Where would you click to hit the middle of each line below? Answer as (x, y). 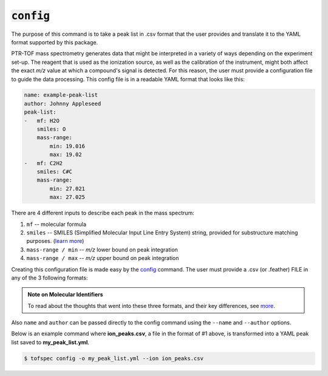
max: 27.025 (67, 197)
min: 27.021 (67, 189)
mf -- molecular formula (56, 224)
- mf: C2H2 (43, 163)
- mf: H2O (42, 121)
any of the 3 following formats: (50, 278)
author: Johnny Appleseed (63, 104)
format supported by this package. (55, 42)
